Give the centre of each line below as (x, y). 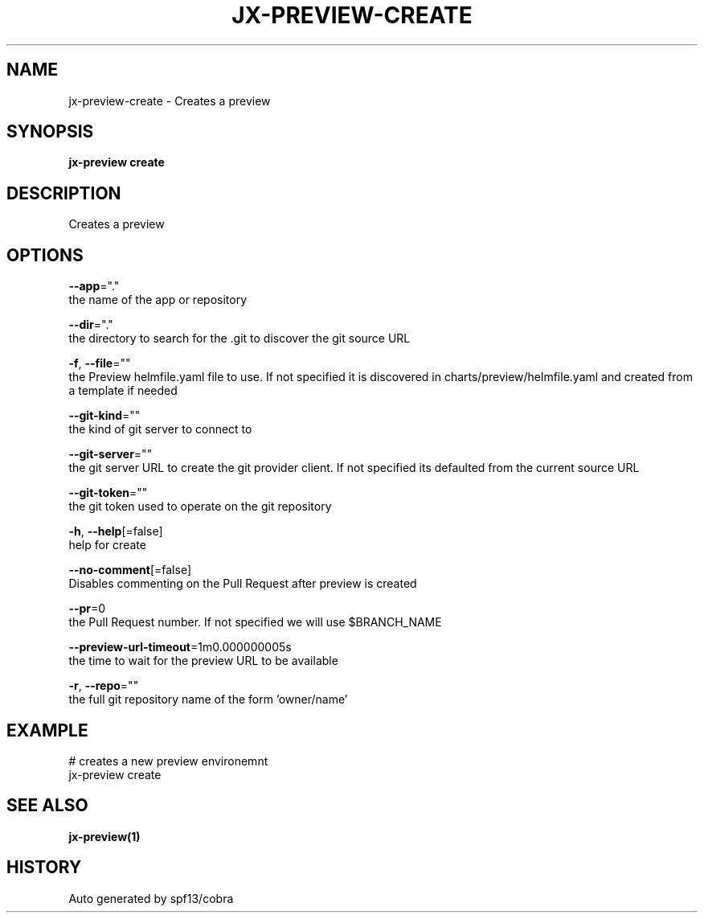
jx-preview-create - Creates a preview (170, 101)
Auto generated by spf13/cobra (151, 898)
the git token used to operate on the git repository (200, 507)
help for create (107, 545)
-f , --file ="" (100, 363)
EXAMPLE (47, 730)
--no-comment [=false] (130, 570)
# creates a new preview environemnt (168, 761)
